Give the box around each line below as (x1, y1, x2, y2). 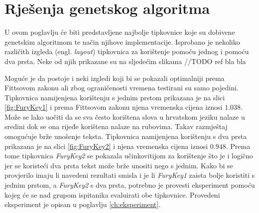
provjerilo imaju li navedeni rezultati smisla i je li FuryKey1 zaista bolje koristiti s (4, 170, 255, 180)
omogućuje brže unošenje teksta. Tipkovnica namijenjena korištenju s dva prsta (4, 131, 247, 142)
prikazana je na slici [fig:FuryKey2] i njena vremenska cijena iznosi (4, 141, 208, 151)
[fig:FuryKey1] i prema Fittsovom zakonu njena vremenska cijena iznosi (4, 102, 223, 112)
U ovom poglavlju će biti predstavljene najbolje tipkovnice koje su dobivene (4, 27, 235, 37)
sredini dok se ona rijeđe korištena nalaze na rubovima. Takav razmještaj (4, 121, 228, 132)
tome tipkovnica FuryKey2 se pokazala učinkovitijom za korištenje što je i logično (4, 150, 253, 161)
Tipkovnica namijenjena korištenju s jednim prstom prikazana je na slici (4, 92, 225, 102)
